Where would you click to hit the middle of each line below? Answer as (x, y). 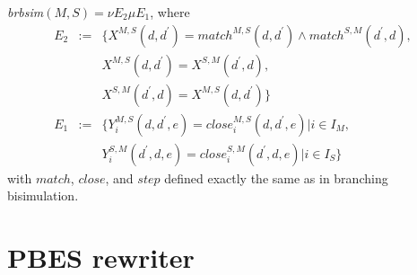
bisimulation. (43, 195)
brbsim (26, 12)
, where (170, 12)
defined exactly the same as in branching (276, 177)
